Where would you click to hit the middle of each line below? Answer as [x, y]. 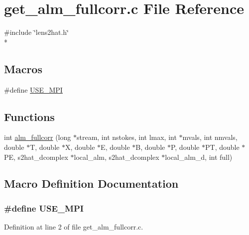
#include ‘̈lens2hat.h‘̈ [36, 32]
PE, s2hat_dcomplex [36, 157]
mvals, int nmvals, [210, 137]
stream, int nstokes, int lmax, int [126, 137]
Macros [23, 68]
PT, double [222, 147]
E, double [115, 147]
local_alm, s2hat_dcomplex [117, 157]
